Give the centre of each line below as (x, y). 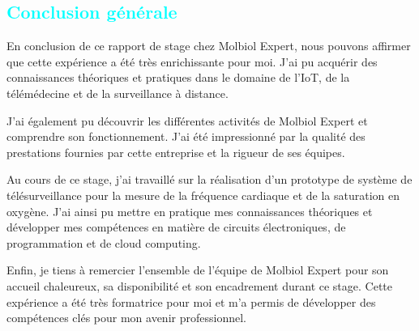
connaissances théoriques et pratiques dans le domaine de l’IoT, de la (178, 77)
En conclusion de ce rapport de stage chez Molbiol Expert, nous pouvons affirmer (209, 46)
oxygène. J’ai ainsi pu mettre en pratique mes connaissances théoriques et (190, 211)
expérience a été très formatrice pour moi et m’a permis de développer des (191, 301)
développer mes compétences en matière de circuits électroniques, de (176, 227)
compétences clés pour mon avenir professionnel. (126, 318)
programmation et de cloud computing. (104, 242)
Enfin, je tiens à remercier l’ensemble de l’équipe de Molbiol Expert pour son (198, 270)
